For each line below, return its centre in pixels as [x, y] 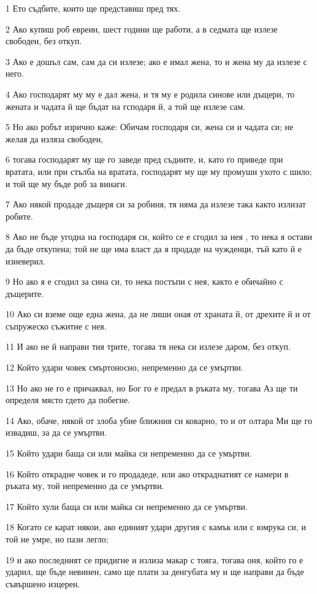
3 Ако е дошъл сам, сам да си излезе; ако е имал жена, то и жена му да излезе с [156, 61]
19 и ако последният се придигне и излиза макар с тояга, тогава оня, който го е [155, 559]
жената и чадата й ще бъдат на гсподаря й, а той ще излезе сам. [126, 106]
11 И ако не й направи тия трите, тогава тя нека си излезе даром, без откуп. [148, 346]
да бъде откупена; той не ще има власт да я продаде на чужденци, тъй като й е [154, 248]
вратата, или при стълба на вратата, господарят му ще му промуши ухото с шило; [159, 171]
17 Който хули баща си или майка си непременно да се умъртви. [127, 506]
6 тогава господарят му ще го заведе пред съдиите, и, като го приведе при [144, 159]
